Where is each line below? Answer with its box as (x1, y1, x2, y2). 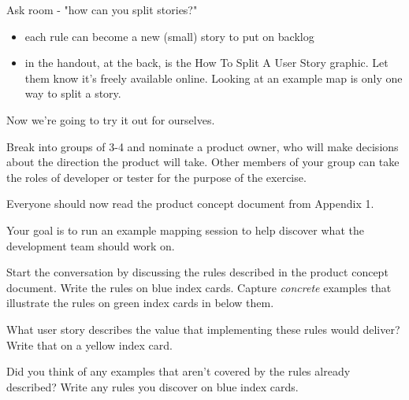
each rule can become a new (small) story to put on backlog (24, 28, 314, 44)
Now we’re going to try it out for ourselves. (6, 111, 215, 128)
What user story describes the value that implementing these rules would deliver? (6, 320, 400, 337)
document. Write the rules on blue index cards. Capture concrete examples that (6, 279, 392, 295)
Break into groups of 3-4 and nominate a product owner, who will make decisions (6, 138, 399, 154)
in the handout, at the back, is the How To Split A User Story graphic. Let (24, 54, 389, 71)
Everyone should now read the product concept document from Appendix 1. (6, 195, 374, 212)
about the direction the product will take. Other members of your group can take (6, 154, 400, 170)
